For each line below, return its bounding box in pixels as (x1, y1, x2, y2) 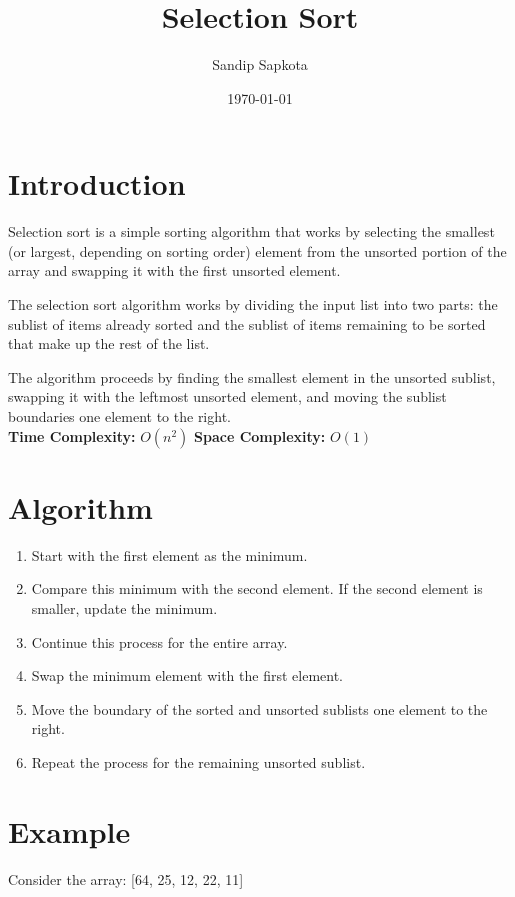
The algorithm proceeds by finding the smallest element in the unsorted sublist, (8, 366, 496, 387)
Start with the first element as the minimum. (31, 544, 308, 565)
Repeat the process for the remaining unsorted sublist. (31, 751, 366, 772)
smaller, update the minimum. (31, 597, 218, 618)
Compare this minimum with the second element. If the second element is (31, 578, 483, 599)
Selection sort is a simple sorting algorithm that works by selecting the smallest (8, 221, 495, 242)
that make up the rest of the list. (8, 333, 210, 354)
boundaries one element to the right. (8, 406, 231, 426)
